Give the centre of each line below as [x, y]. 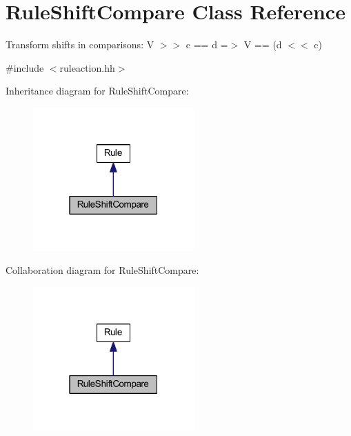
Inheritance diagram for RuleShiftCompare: [97, 91]
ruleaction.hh [87, 67]
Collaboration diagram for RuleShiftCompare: [102, 270]
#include [25, 67]
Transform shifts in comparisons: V [80, 44]
